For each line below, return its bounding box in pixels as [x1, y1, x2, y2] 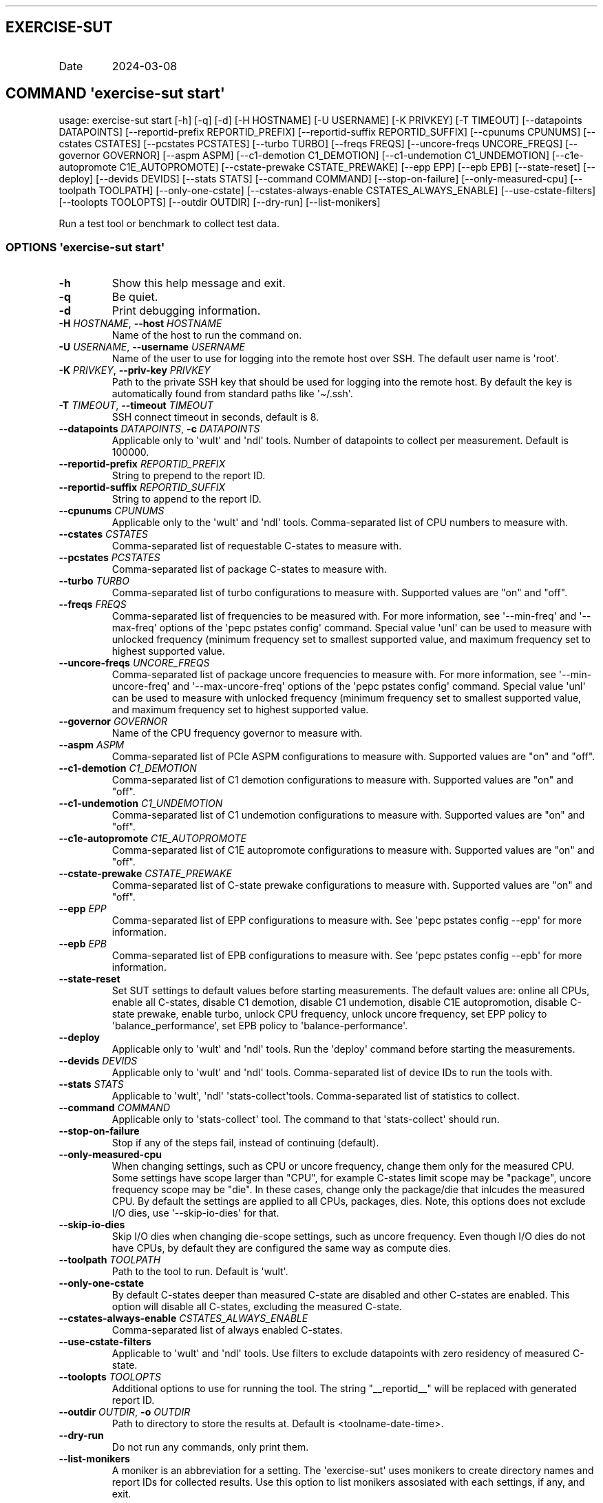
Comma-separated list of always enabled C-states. [112, 1324, 343, 1336]
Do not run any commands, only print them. [112, 1441, 309, 1453]
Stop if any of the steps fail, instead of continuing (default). [112, 1137, 379, 1149]
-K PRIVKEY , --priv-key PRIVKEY [59, 364, 211, 377]
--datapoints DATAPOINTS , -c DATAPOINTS [59, 423, 260, 435]
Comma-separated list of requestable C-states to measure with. [112, 540, 402, 552]
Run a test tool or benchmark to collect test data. [59, 217, 279, 229]
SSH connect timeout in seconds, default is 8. [112, 411, 319, 423]
